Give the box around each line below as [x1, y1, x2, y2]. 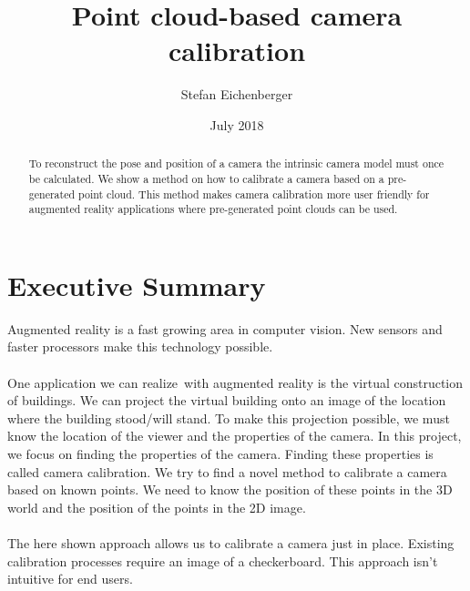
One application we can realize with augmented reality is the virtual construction [7, 372, 464, 392]
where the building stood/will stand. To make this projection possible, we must [7, 408, 450, 427]
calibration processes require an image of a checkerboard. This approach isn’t [7, 551, 438, 570]
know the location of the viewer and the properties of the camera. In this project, [7, 426, 462, 445]
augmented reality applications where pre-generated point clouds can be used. [28, 201, 398, 217]
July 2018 [209, 115, 264, 134]
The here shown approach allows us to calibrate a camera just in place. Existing [7, 533, 455, 552]
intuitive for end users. [7, 569, 133, 588]
